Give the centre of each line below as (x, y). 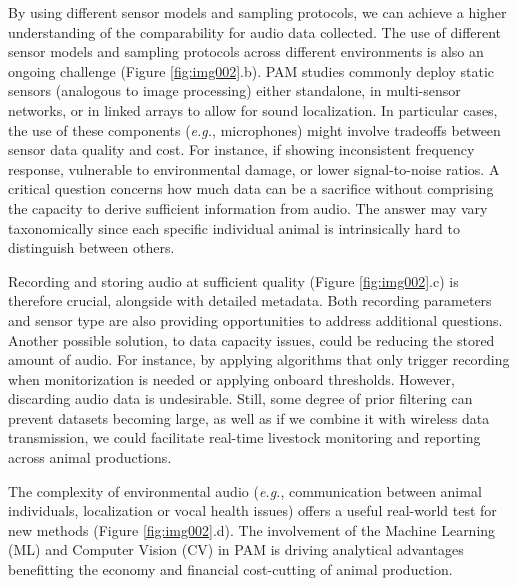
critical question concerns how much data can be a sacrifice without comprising (251, 188)
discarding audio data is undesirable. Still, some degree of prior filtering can (240, 398)
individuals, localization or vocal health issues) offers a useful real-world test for (252, 510)
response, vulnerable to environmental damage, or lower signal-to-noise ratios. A (254, 168)
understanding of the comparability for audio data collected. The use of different (255, 31)
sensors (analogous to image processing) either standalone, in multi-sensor (234, 90)
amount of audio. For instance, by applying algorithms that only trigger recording (259, 359)
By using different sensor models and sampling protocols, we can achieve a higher (257, 12)
